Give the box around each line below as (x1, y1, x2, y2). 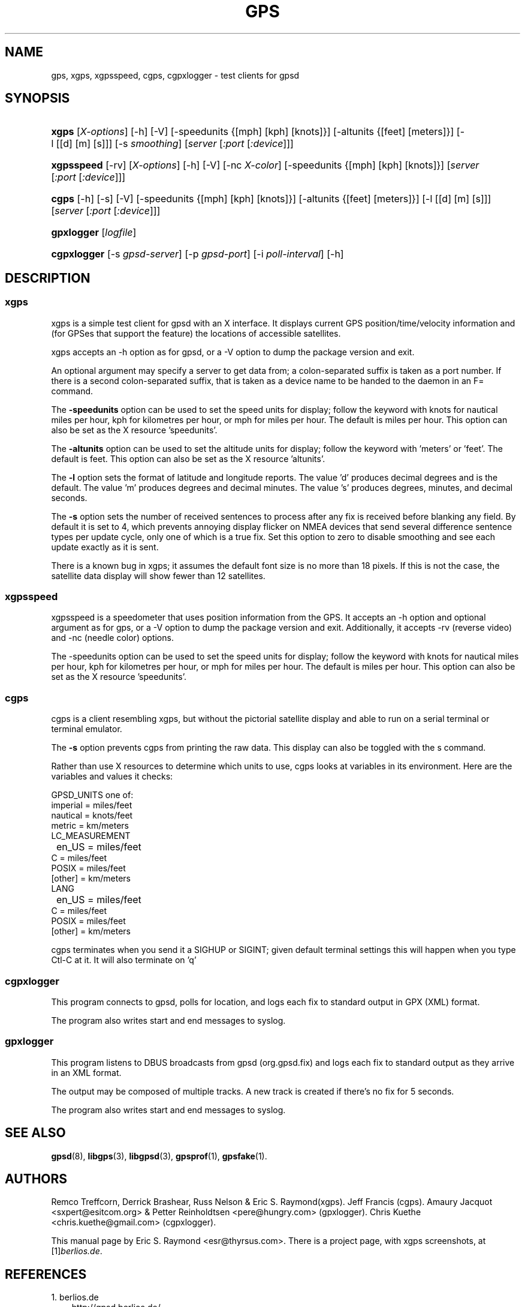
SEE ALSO (5, 1125, 66, 1141)
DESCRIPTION (5, 270, 90, 286)
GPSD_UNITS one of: (51, 790, 134, 801)
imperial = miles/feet (51, 800, 132, 811)
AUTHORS (5, 1171, 68, 1186)
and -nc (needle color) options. (51, 632, 174, 643)
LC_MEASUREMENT (51, 831, 131, 841)
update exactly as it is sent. (51, 541, 159, 552)
